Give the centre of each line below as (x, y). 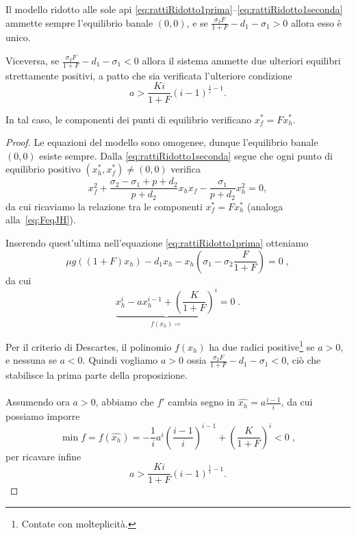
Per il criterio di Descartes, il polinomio (89, 346)
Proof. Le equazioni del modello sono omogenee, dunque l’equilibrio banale (162, 142)
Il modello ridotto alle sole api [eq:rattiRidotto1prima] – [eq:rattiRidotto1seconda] (174, 9)
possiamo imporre (43, 415)
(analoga (265, 206)
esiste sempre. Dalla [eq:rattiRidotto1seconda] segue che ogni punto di (186, 155)
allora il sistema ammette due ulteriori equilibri (241, 61)
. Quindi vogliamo (120, 360)
